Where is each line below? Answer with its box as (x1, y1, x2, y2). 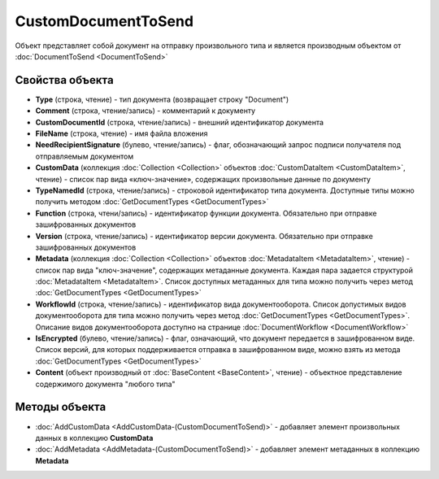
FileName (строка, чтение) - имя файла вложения (35, 128, 208, 138)
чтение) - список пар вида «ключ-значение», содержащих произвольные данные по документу (35, 174, 372, 184)
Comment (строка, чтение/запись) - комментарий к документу (35, 106, 256, 115)
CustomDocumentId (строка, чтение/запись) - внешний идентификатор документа (35, 117, 324, 127)
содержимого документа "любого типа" (35, 379, 176, 389)
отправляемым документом (35, 151, 134, 161)
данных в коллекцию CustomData (35, 433, 154, 442)
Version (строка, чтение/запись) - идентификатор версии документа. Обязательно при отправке (35, 231, 373, 241)
